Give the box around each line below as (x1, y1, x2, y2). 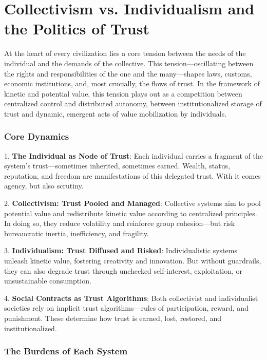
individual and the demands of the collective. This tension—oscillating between (4, 58, 254, 68)
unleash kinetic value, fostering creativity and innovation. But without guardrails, (4, 255, 261, 266)
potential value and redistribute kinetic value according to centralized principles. (4, 207, 257, 218)
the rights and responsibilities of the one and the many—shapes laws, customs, (4, 68, 252, 79)
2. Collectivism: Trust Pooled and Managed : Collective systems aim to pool (4, 198, 261, 209)
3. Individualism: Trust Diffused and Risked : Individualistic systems (4, 245, 237, 256)
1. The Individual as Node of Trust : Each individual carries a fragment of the (4, 150, 263, 161)
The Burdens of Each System (4, 345, 128, 357)
